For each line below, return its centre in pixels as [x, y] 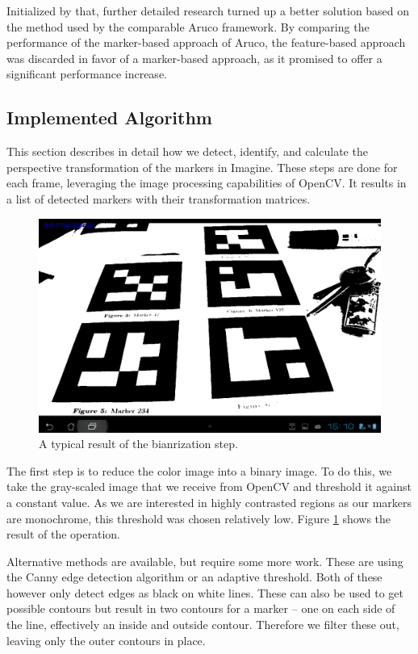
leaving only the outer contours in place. [106, 640]
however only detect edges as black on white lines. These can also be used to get [205, 592]
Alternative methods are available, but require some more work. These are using [205, 561]
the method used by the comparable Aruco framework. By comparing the [188, 26]
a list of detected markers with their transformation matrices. [159, 198]
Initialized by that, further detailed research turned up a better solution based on [208, 10]
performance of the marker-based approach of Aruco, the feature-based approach [206, 42]
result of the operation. [63, 534]
